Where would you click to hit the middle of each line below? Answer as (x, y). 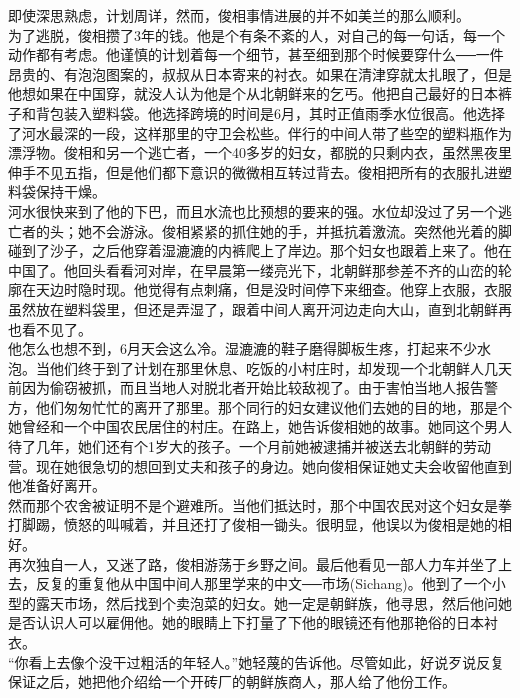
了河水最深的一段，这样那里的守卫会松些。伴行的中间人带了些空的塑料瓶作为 (260, 132)
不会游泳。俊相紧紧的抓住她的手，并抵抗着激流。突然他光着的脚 (301, 230)
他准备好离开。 (57, 485)
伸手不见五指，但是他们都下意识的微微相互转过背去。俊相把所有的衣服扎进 (253, 171)
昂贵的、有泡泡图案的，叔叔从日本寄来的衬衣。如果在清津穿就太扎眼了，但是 (260, 73)
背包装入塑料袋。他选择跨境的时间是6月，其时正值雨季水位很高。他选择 (270, 112)
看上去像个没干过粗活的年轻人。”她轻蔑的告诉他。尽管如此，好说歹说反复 (266, 661)
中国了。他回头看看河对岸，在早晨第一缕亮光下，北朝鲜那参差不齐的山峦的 (253, 269)
